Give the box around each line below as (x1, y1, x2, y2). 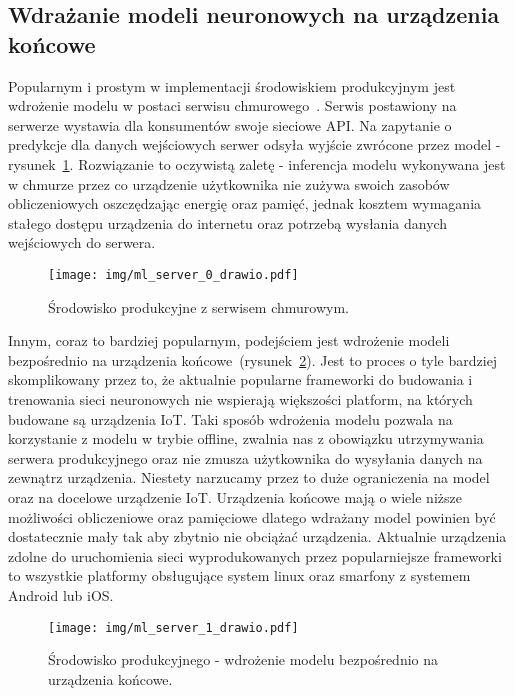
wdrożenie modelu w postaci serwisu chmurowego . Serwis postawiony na (8, 95, 457, 116)
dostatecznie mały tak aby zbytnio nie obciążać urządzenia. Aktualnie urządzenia (8, 526, 507, 547)
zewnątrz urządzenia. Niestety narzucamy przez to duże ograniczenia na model (8, 467, 490, 488)
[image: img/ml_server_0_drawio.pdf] (48, 267, 299, 282)
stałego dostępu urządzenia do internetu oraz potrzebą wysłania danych (8, 212, 448, 233)
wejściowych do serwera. (8, 232, 156, 253)
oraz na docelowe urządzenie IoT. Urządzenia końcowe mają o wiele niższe (8, 486, 462, 507)
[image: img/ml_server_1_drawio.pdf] (48, 620, 299, 635)
